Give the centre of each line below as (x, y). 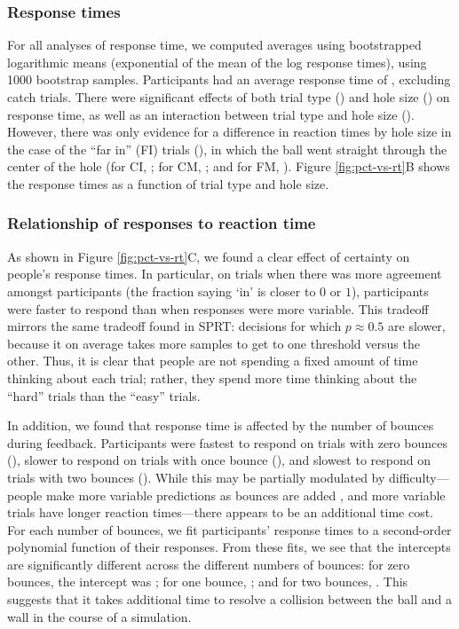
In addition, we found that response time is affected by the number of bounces (221, 425)
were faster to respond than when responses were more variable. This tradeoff (218, 308)
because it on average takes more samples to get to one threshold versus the (214, 343)
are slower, (417, 326)
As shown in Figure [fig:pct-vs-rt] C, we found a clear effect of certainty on (209, 256)
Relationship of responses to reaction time (162, 223)
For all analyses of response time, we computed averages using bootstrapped (214, 45)
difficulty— (419, 477)
